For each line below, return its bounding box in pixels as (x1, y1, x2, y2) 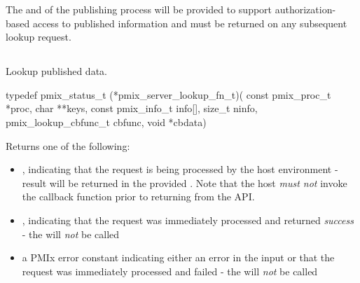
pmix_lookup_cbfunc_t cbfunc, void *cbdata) (6, 114, 207, 129)
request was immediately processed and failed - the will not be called (22, 263, 318, 278)
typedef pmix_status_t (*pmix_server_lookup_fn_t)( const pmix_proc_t (6, 87, 331, 102)
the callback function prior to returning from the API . (22, 189, 255, 204)
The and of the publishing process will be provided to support (6, 2, 272, 16)
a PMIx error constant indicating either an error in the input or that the (22, 250, 335, 265)
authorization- (275, 2, 336, 16)
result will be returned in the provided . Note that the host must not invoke (22, 175, 347, 190)
